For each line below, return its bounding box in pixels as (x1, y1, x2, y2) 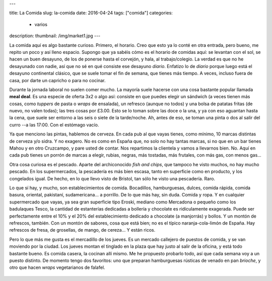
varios (34, 21, 48, 27)
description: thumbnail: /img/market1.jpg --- (9, 33, 101, 39)
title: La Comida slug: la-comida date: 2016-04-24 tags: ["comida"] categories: (9, 10, 173, 16)
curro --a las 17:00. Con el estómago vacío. (9, 121, 99, 128)
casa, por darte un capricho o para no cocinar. (9, 77, 106, 83)
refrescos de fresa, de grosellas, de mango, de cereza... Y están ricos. (9, 227, 156, 233)
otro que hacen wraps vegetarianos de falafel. (9, 264, 105, 270)
